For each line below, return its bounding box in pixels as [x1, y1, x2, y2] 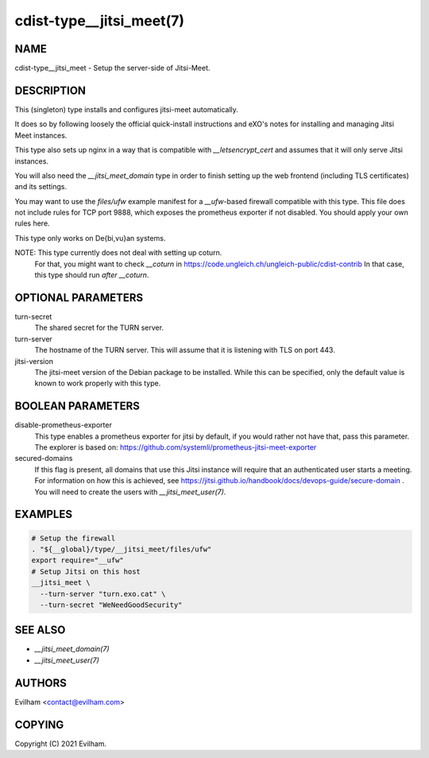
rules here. [14, 219, 51, 228]
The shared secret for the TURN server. [34, 323, 164, 333]
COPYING [14, 717, 64, 731]
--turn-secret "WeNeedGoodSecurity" [40, 600, 183, 609]
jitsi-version [14, 356, 53, 365]
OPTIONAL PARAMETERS [14, 291, 144, 304]
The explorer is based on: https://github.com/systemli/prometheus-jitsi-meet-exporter [34, 442, 317, 452]
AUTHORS [14, 676, 68, 690]
